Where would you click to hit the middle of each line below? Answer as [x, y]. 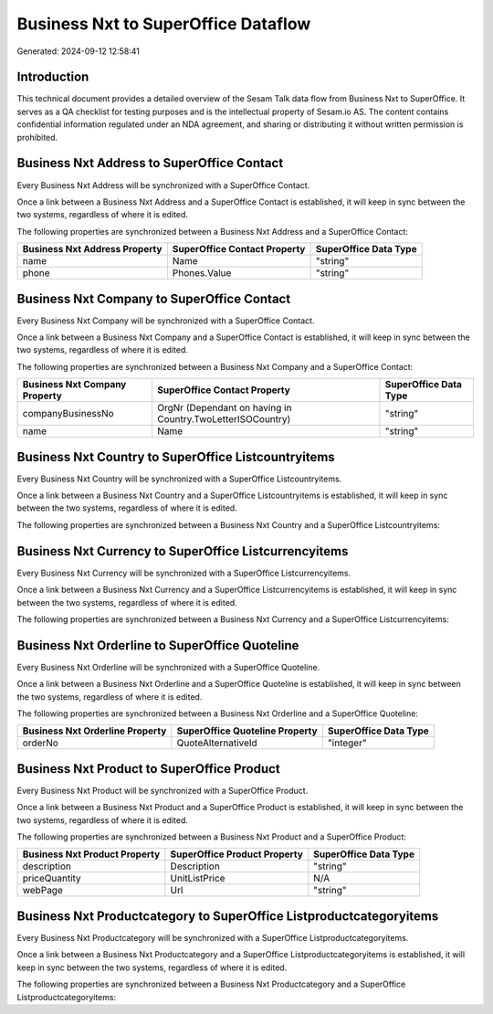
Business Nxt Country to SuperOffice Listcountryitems [176, 457]
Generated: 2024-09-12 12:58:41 [79, 51]
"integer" [347, 743]
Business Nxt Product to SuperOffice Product [148, 769]
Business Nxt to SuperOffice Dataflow [164, 24]
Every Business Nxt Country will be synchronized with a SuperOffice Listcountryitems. [179, 479]
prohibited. [37, 137]
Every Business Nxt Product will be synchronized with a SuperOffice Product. [163, 790]
